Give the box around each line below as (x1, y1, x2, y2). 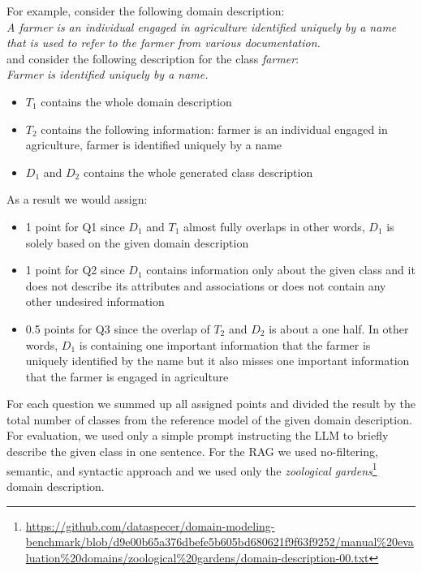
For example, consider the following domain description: (6, 2, 285, 19)
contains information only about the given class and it (146, 261, 416, 278)
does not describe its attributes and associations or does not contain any (25, 277, 386, 294)
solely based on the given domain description (25, 234, 249, 251)
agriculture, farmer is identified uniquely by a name (25, 136, 282, 153)
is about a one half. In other (269, 320, 409, 337)
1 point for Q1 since (25, 217, 125, 234)
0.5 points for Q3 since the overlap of (25, 320, 210, 337)
